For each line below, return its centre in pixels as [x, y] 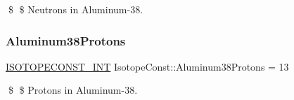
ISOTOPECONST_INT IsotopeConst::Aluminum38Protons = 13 [147, 66]
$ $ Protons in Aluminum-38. [73, 90]
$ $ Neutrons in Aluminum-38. [76, 9]
